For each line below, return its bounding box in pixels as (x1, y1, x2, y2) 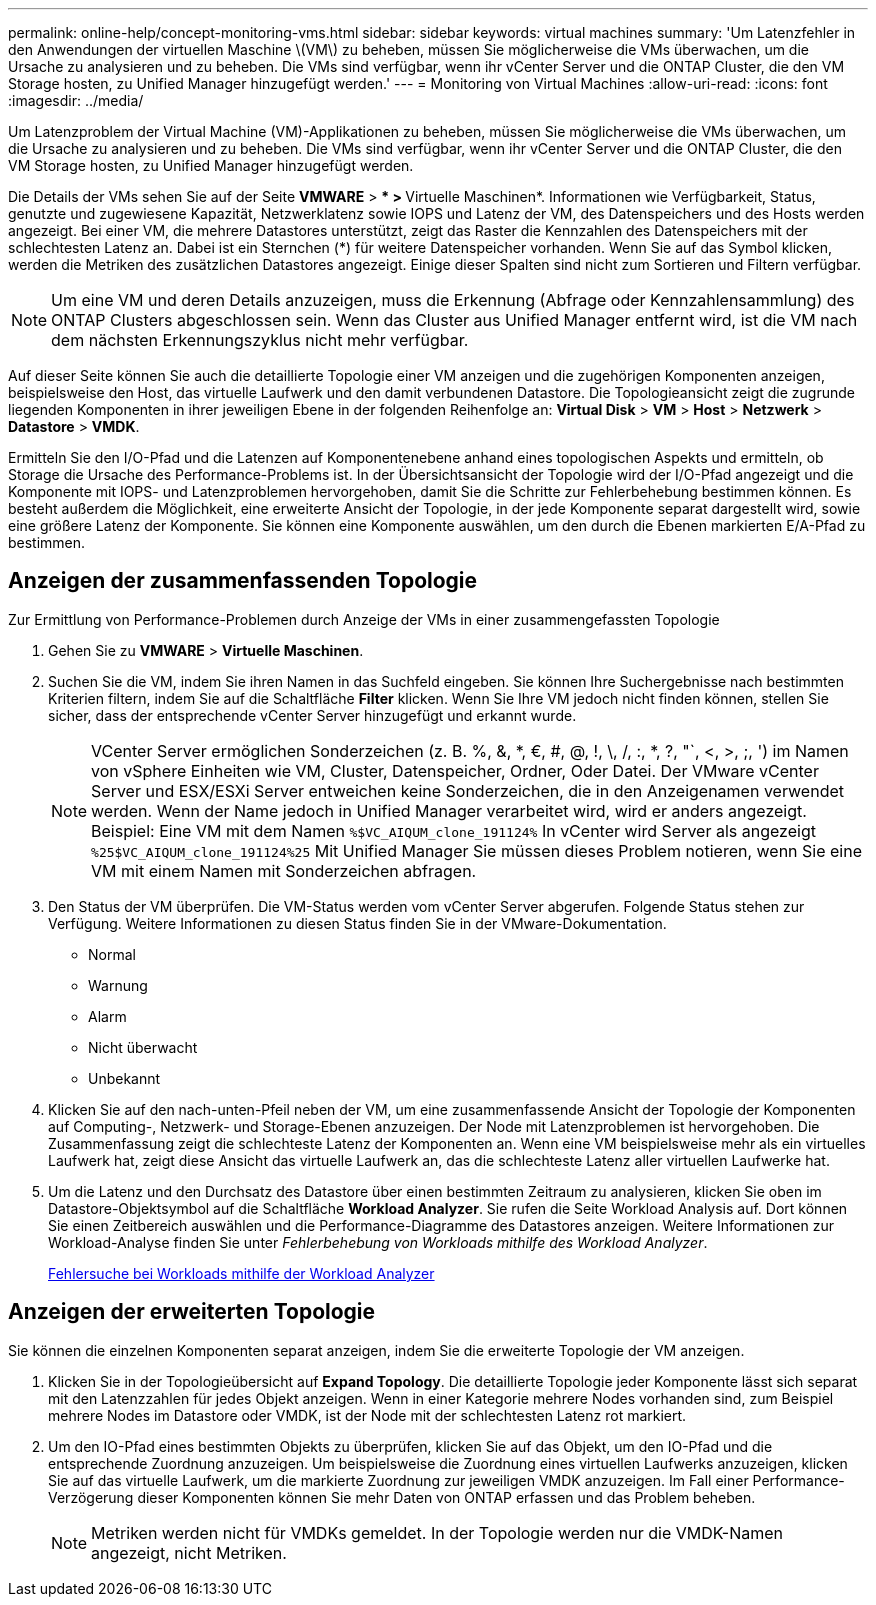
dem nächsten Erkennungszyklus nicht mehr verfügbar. (51, 330, 469, 350)
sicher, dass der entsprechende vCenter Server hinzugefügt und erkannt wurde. (48, 706, 577, 724)
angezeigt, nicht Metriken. (91, 1542, 287, 1563)
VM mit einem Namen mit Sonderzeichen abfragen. (91, 860, 477, 881)
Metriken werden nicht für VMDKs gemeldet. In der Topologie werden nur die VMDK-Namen (91, 1522, 784, 1543)
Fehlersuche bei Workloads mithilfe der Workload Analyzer (48, 1264, 435, 1282)
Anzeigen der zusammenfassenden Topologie (8, 568, 478, 594)
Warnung (88, 976, 148, 994)
